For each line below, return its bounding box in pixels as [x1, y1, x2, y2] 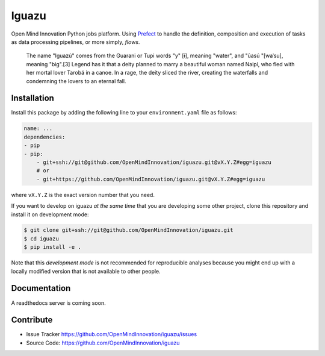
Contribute [11, 315, 53, 325]
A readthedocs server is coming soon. [11, 299, 106, 307]
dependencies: [23, 133, 66, 140]
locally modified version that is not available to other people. [11, 267, 161, 275]
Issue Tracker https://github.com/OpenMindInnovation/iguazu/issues [26, 331, 197, 338]
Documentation [11, 283, 71, 293]
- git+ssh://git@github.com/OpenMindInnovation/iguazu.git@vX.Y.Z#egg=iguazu [36, 158, 272, 166]
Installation [11, 93, 54, 104]
